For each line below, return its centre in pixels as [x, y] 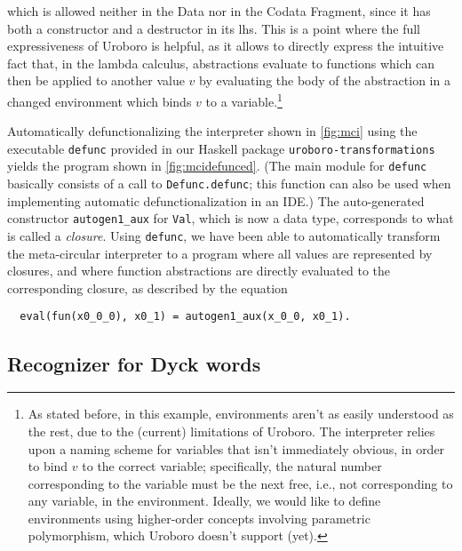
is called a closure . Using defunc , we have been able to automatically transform [224, 236]
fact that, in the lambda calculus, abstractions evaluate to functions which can [221, 63]
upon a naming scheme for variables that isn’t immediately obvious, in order [236, 448]
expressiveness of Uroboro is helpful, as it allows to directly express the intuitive [226, 46]
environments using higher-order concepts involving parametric [199, 518]
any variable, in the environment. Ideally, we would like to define [204, 501]
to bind [48, 466]
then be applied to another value [96, 80]
